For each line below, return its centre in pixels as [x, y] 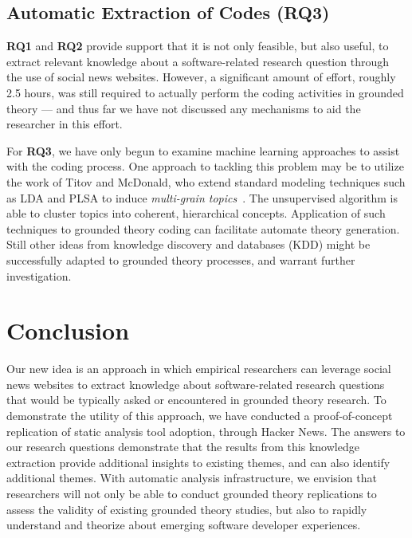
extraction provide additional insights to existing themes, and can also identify [198, 462]
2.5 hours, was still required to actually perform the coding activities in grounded [205, 92]
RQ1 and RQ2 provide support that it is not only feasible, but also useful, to [198, 46]
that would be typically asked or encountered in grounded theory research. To [196, 400]
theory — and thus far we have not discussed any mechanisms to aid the [184, 108]
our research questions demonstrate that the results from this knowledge [183, 447]
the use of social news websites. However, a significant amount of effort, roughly [201, 77]
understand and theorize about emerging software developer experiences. [184, 525]
